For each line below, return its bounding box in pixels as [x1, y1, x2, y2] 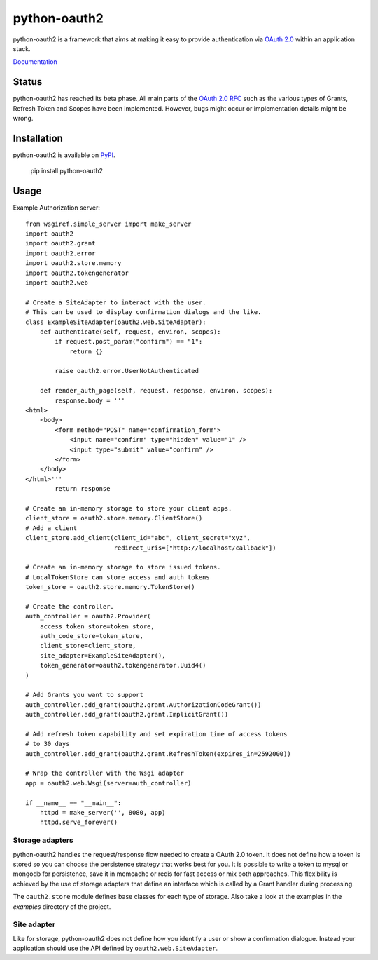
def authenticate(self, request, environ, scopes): [39, 327, 221, 336]
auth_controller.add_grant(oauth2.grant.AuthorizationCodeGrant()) [25, 701, 262, 708]
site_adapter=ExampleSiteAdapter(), [39, 651, 166, 659]
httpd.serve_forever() [39, 818, 118, 827]
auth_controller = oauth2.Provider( [25, 612, 151, 621]
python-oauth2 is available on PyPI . [13, 151, 115, 159]
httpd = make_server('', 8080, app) [39, 809, 166, 817]
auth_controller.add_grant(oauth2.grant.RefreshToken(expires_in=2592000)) [25, 750, 291, 757]
